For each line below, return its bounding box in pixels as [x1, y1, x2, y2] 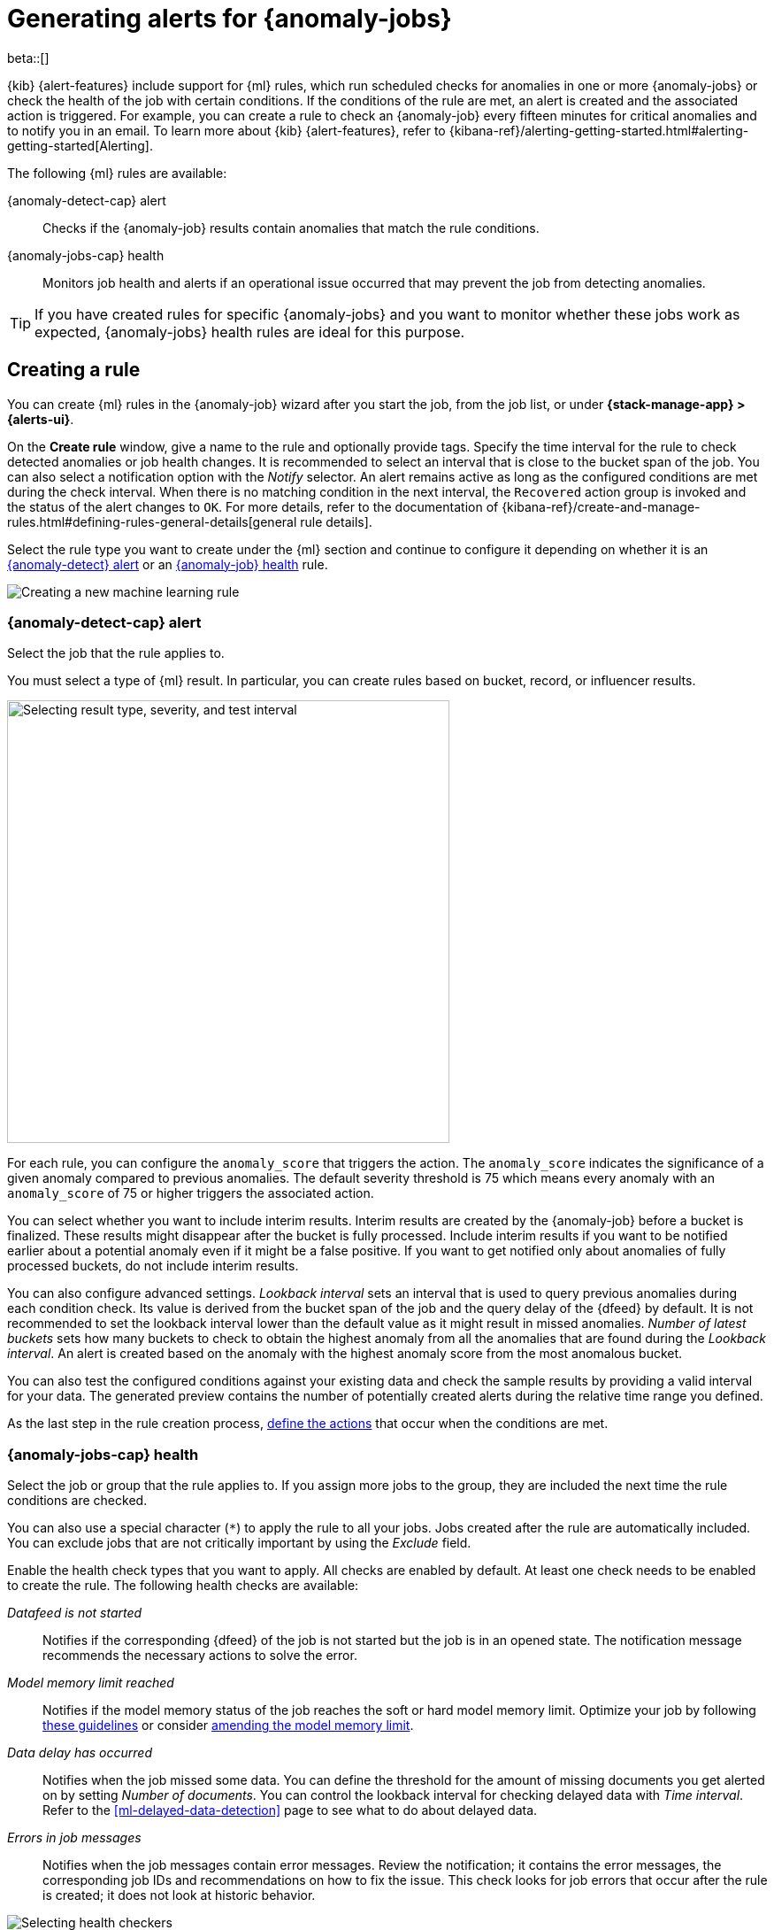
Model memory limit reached [7, 1675, 174, 1691]
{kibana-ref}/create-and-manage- [502, 498, 701, 514]
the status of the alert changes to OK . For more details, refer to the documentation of [7, 498, 499, 514]
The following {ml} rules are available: [7, 165, 227, 181]
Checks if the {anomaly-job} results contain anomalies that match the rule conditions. [42, 220, 540, 235]
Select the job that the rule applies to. [7, 645, 225, 661]
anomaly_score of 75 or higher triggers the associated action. [7, 1185, 374, 1201]
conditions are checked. [7, 1493, 148, 1509]
